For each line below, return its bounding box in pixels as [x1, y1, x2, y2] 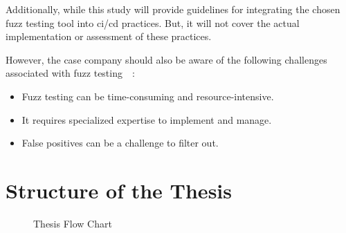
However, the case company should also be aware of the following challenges [6, 52, 327, 66]
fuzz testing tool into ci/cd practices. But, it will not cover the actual [6, 15, 300, 30]
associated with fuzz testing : [6, 66, 135, 80]
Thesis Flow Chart [33, 216, 112, 230]
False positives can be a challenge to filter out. [21, 136, 219, 150]
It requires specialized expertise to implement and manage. [21, 112, 272, 127]
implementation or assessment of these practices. [6, 29, 212, 44]
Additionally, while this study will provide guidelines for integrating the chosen [6, 2, 340, 16]
